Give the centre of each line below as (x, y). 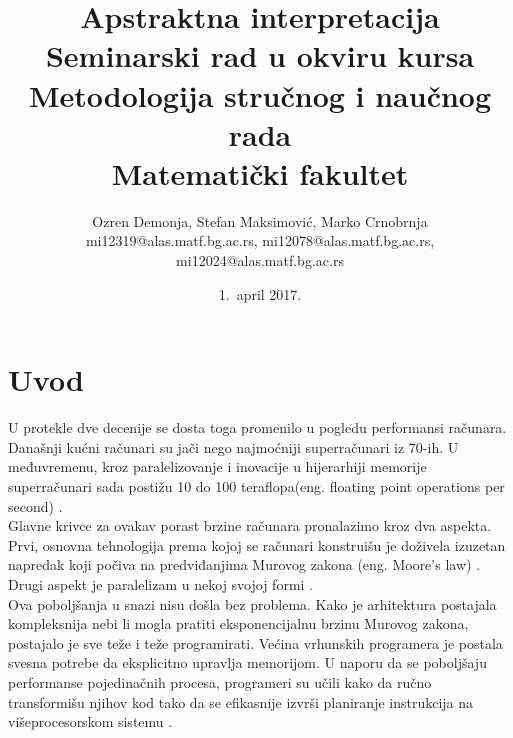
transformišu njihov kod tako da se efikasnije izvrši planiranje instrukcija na (241, 701)
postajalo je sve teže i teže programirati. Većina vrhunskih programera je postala (255, 642)
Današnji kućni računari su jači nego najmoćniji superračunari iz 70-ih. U (233, 446)
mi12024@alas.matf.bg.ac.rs (260, 260)
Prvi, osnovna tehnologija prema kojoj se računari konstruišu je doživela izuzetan (257, 544)
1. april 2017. (260, 293)
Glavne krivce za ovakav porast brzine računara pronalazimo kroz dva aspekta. (250, 525)
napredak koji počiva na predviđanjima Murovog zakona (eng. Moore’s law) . (244, 564)
